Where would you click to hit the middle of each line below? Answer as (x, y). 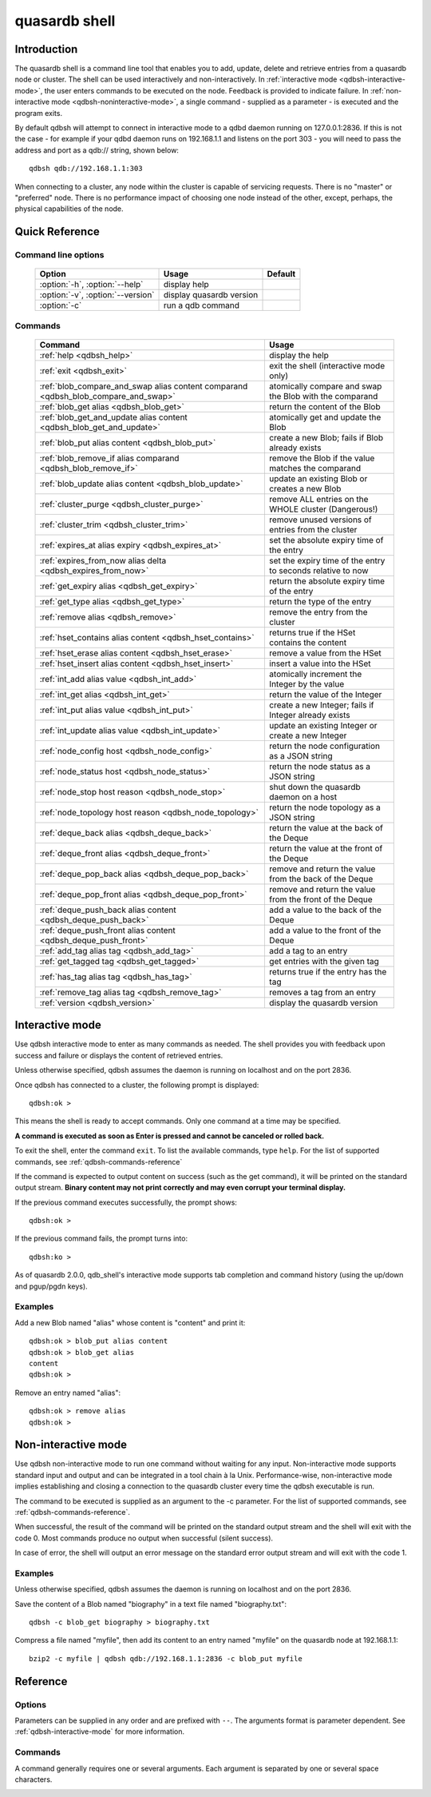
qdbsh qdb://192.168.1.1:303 (86, 169)
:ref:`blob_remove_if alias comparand (109, 458)
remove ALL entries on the (318, 499)
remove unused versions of (320, 520)
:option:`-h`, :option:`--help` (91, 285)
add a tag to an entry (308, 950)
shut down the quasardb (314, 787)
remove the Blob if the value (322, 458)
